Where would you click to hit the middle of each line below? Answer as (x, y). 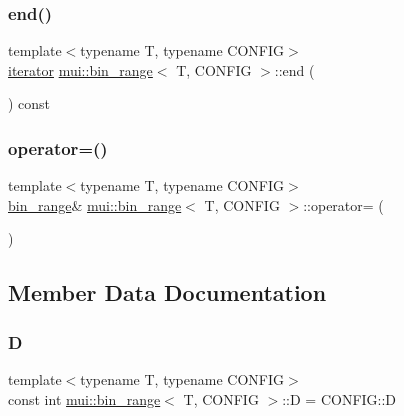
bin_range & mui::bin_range (95, 204)
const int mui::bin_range (84, 398)
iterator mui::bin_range (80, 69)
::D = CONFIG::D (339, 398)
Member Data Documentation (167, 292)
